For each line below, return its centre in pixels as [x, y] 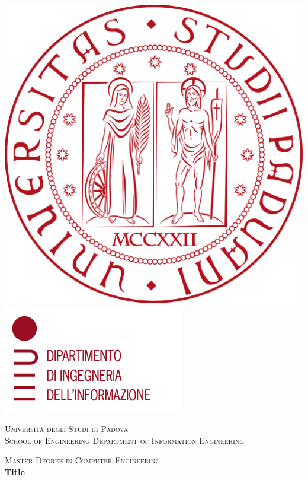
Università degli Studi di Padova [67, 429]
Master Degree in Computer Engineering [83, 460]
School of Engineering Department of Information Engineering [125, 440]
